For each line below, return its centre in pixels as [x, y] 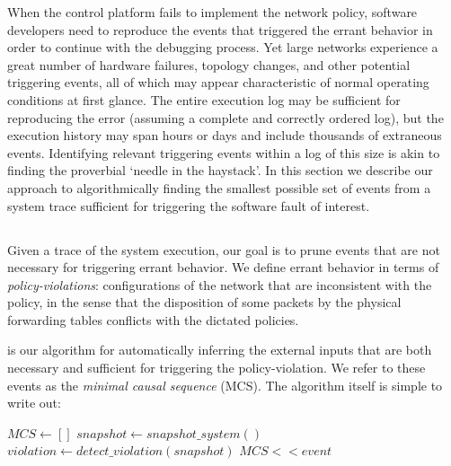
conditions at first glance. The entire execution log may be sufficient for [204, 99]
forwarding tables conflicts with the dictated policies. [153, 319]
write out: [34, 403]
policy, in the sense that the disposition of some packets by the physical [204, 302]
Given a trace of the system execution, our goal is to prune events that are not [224, 249]
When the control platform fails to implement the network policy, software [212, 12]
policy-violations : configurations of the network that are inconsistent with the [220, 284]
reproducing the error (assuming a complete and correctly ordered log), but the [225, 117]
